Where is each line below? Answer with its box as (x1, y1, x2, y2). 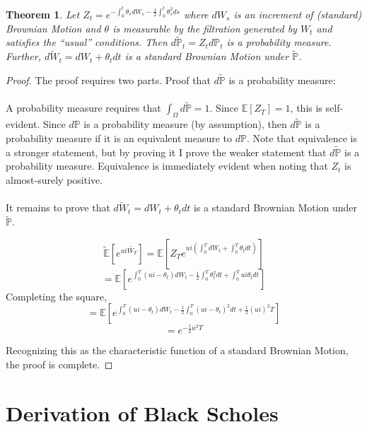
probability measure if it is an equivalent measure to (6, 131, 233, 146)
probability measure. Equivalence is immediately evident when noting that (6, 158, 328, 173)
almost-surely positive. (6, 172, 103, 187)
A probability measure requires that (6, 100, 161, 115)
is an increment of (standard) (233, 7, 362, 22)
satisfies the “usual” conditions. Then (6, 35, 168, 49)
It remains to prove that (6, 200, 110, 215)
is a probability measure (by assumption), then (83, 117, 287, 131)
